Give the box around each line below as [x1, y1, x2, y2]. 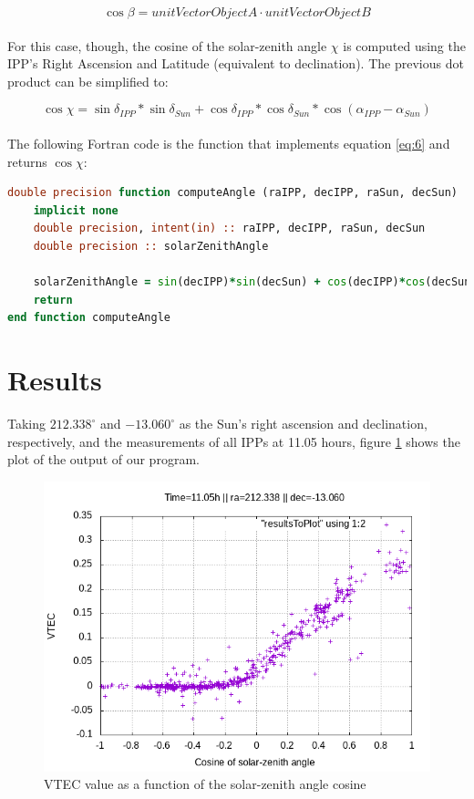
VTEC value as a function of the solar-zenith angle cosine [44, 774, 366, 794]
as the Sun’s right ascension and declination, [179, 414, 428, 433]
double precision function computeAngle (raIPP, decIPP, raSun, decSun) [7, 186, 458, 200]
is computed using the [343, 36, 466, 55]
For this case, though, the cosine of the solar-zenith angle [7, 36, 327, 55]
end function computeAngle [7, 311, 170, 325]
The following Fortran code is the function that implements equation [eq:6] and [7, 133, 450, 152]
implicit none [33, 203, 118, 217]
